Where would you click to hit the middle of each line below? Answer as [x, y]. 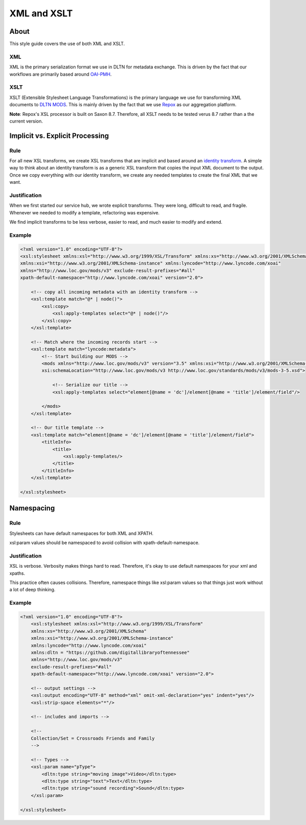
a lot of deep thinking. [32, 590]
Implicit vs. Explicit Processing [59, 136]
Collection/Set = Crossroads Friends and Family [93, 738]
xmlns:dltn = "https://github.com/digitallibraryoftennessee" [110, 652]
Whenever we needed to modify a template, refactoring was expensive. [85, 212]
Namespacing [32, 508]
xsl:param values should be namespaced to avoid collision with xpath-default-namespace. [105, 543]
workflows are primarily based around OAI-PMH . [60, 74]
